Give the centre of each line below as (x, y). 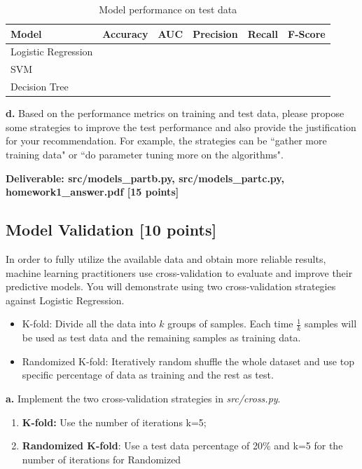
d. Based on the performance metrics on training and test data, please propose (175, 113)
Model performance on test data (168, 9)
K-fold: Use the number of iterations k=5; (114, 422)
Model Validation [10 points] (111, 230)
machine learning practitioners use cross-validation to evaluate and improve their (179, 272)
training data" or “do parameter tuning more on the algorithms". (145, 154)
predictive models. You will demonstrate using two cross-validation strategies (171, 286)
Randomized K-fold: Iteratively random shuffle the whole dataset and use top (188, 361)
